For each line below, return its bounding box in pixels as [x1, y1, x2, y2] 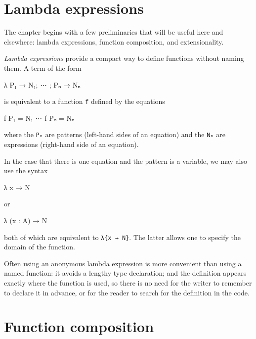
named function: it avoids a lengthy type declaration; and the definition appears [4, 268, 247, 278]
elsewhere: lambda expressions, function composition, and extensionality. [4, 36, 224, 47]
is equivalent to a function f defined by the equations [4, 96, 165, 106]
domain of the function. [4, 242, 75, 252]
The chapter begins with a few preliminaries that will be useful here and [4, 27, 223, 37]
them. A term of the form [4, 62, 82, 73]
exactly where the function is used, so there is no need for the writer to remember [4, 278, 252, 288]
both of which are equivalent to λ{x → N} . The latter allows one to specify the [4, 232, 241, 242]
